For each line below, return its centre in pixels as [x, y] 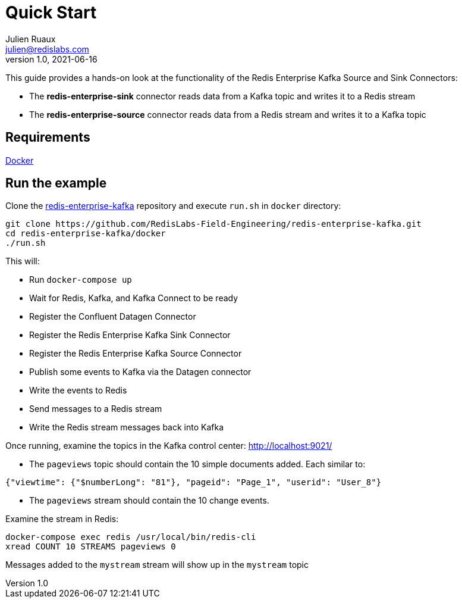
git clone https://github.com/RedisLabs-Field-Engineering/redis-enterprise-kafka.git [213, 224]
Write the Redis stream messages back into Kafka [127, 427]
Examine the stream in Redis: [62, 519]
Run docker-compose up [81, 280]
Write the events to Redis [78, 390]
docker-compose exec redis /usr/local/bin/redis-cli [131, 537]
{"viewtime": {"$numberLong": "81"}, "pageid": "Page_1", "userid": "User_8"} [194, 482]
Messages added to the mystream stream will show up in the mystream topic [157, 565]
